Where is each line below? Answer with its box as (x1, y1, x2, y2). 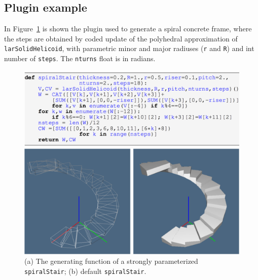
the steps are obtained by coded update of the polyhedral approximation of (4, 33, 238, 43)
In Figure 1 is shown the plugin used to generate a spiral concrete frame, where (4, 23, 252, 34)
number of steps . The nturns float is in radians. (4, 53, 156, 64)
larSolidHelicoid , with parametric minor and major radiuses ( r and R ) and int (4, 43, 254, 54)
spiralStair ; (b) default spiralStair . (24, 266, 146, 276)
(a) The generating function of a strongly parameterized (24, 256, 198, 266)
